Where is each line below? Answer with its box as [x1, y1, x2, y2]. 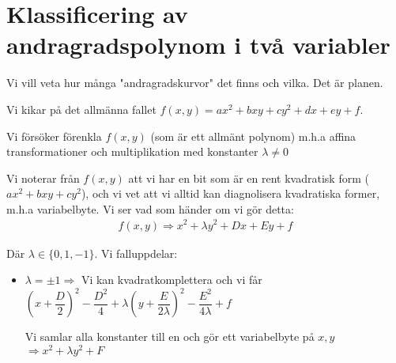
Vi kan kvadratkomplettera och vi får [81, 271, 262, 288]
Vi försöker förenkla [6, 127, 102, 144]
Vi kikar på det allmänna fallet [6, 100, 157, 117]
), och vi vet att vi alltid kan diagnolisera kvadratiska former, [81, 185, 380, 202]
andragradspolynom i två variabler [6, 28, 390, 61]
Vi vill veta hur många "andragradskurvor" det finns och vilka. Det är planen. [6, 74, 383, 91]
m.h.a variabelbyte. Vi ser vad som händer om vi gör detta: [6, 200, 294, 217]
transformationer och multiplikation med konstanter [6, 143, 258, 160]
